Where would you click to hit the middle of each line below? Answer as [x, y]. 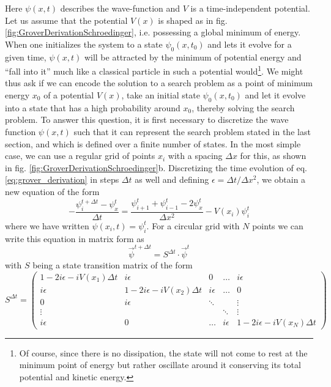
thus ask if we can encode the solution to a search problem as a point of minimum [159, 83]
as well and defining [172, 179]
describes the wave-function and [120, 8]
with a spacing [195, 156]
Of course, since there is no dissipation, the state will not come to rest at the [163, 352]
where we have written [47, 225]
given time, [26, 57]
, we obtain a [281, 179]
